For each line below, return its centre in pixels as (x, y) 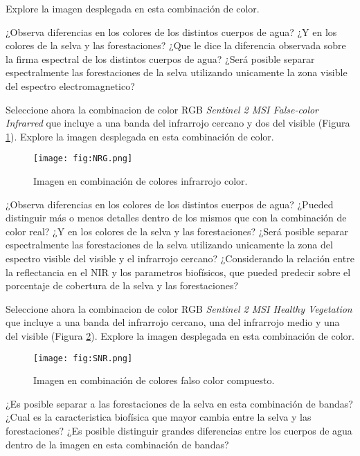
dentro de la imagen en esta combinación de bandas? (117, 444)
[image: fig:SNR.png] (83, 358)
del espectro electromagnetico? (70, 85)
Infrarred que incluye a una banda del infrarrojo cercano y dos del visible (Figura (178, 123)
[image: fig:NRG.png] (83, 159)
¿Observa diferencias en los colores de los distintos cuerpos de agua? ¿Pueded (170, 204)
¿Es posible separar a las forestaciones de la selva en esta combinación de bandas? (179, 403)
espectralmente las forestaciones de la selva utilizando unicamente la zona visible (177, 72)
